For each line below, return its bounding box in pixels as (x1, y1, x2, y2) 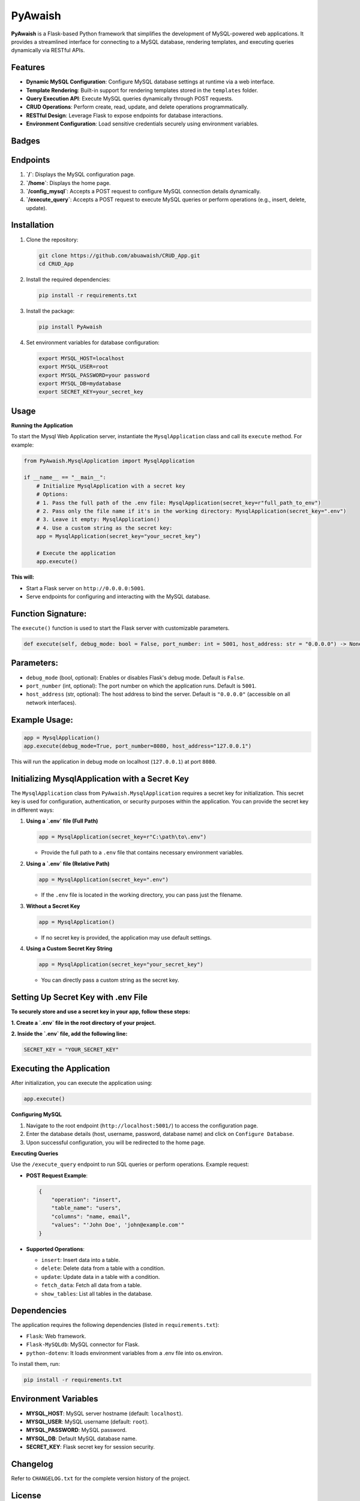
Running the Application (11, 421, 73, 429)
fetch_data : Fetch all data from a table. (41, 1282, 142, 1289)
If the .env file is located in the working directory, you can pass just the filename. (41, 892, 243, 899)
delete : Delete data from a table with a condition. (41, 1264, 165, 1272)
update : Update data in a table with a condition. (41, 1273, 160, 1280)
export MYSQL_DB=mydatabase (38, 380, 121, 387)
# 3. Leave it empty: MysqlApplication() (36, 516, 160, 523)
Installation (11, 220, 54, 231)
